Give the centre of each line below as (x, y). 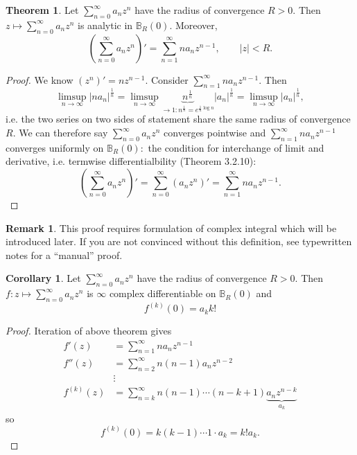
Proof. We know (40, 79)
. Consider (167, 79)
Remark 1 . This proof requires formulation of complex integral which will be (171, 227)
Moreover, (196, 25)
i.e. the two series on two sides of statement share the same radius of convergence (178, 119)
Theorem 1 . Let (42, 10)
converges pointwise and (215, 133)
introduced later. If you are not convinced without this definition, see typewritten (179, 241)
